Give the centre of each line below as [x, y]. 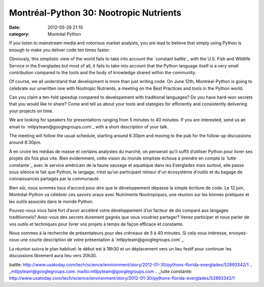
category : [19, 34]
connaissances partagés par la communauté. [55, 179]
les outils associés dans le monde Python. [51, 201]
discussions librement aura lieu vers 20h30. [53, 256]
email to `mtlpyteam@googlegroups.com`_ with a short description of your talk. [89, 126]
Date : [15, 27]
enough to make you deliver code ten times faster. [59, 50]
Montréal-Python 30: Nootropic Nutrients [95, 13]
